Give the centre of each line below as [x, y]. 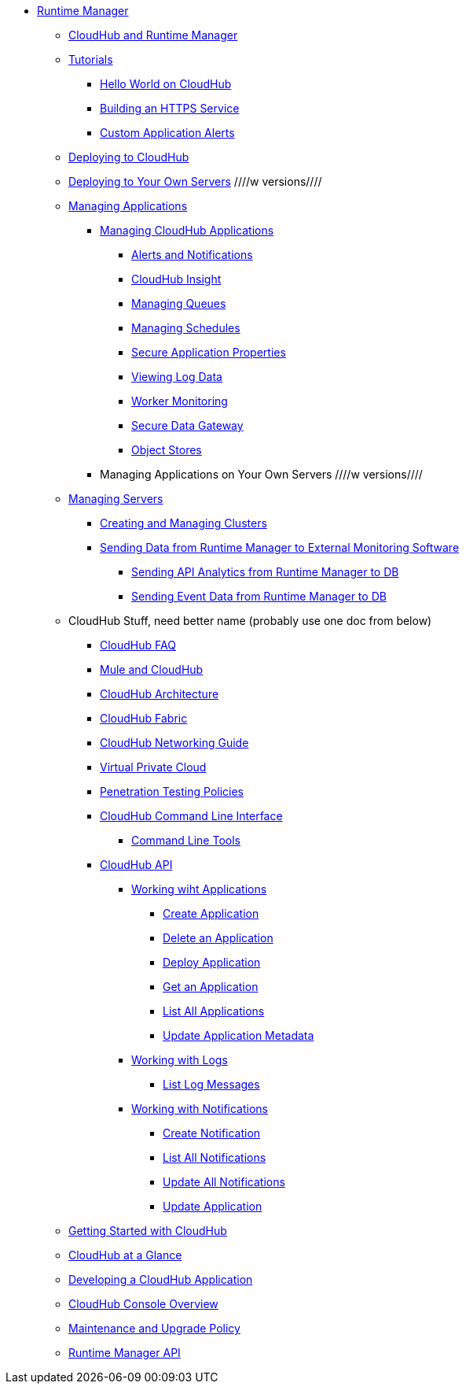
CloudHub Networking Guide [174, 743]
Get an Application [211, 987]
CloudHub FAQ [138, 645]
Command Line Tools [186, 840]
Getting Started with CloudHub [148, 1231]
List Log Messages [211, 1084]
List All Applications [214, 1011]
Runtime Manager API [125, 1353]
